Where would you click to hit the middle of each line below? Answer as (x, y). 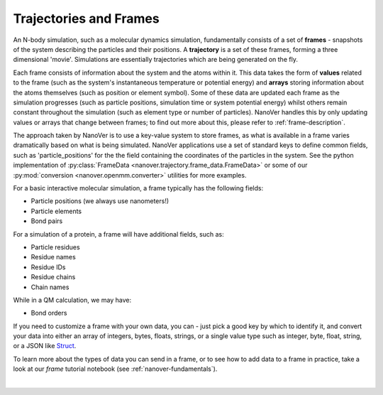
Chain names (50, 287)
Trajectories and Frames (86, 18)
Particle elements (56, 211)
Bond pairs (47, 221)
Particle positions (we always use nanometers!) (100, 201)
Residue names (53, 257)
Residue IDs (48, 267)
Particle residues (56, 247)
